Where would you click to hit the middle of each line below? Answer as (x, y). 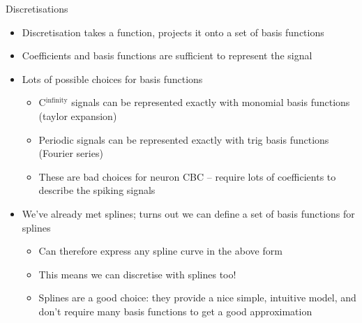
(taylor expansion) (78, 115)
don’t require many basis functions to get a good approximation (175, 311)
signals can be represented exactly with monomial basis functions (211, 102)
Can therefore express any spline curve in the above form (160, 251)
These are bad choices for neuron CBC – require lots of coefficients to (187, 176)
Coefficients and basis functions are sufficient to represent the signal (167, 55)
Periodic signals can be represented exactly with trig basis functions (184, 139)
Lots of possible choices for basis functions (112, 78)
